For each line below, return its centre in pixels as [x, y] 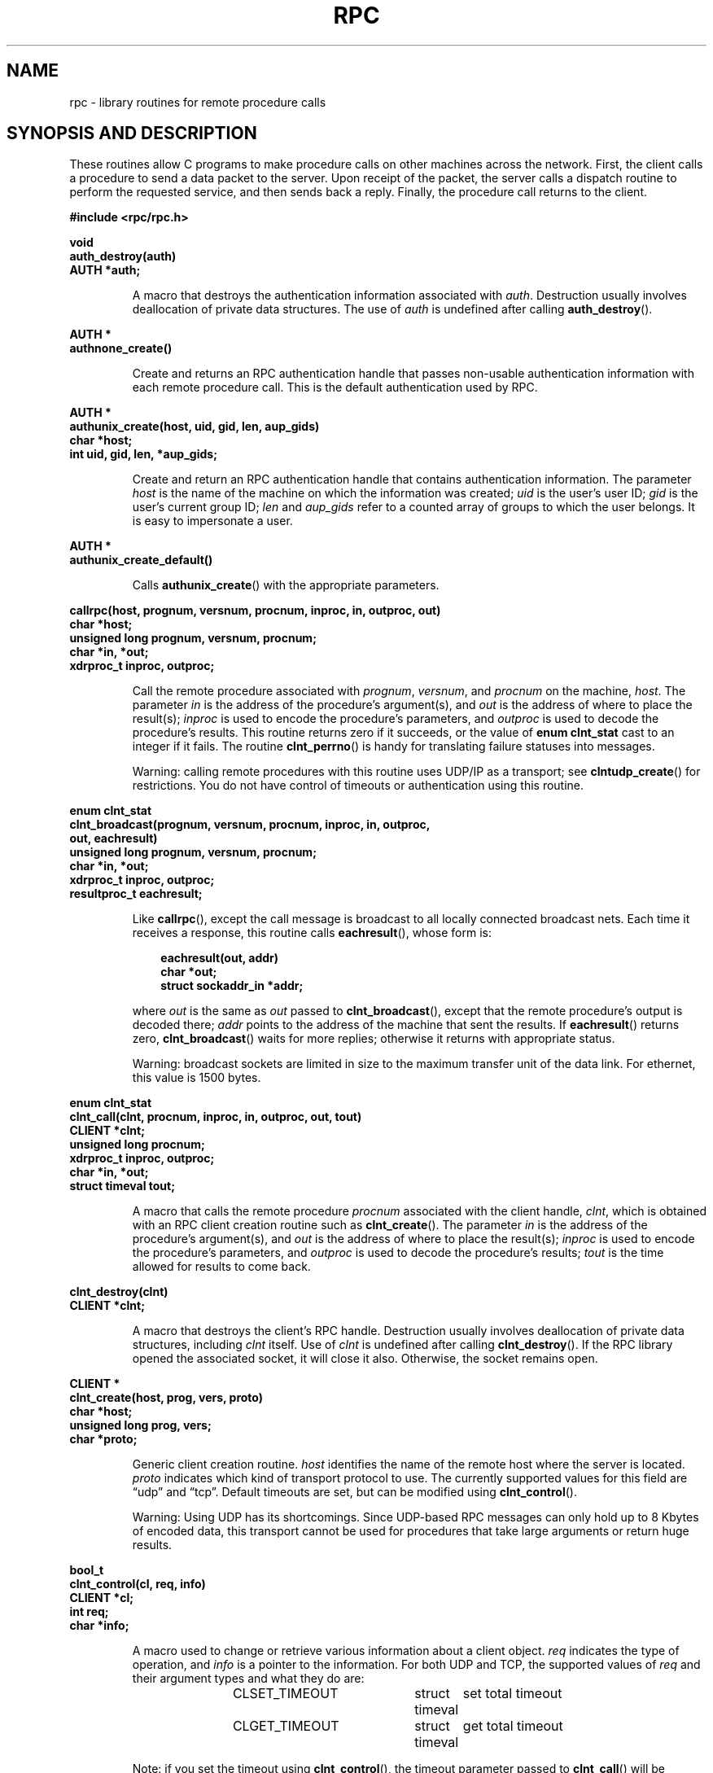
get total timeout [513, 1726]
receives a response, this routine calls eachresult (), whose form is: [312, 933]
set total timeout [512, 1694]
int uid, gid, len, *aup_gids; [143, 454]
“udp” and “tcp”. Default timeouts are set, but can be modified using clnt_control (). [354, 1492]
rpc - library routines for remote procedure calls [198, 102]
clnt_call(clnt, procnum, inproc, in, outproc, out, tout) [216, 1117]
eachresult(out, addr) [220, 958]
